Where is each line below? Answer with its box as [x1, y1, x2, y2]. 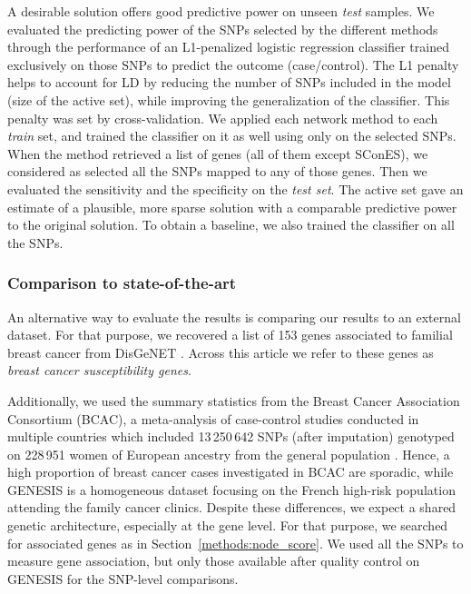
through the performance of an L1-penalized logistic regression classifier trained [7, 37, 449, 56]
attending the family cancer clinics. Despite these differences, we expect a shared [7, 498, 456, 517]
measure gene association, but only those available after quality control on [7, 551, 420, 570]
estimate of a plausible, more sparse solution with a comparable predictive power [7, 197, 457, 216]
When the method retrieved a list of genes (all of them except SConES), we [7, 144, 428, 163]
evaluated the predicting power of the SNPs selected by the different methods [7, 19, 438, 38]
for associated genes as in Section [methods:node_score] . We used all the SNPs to [7, 533, 464, 552]
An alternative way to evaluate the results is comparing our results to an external [7, 307, 461, 326]
